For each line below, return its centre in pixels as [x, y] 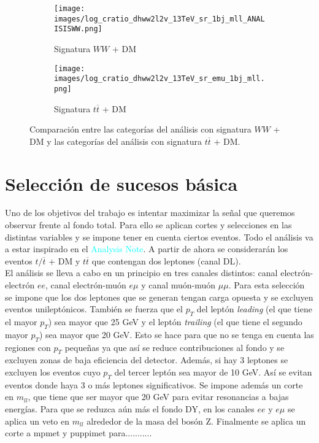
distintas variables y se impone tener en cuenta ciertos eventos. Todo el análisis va [159, 237]
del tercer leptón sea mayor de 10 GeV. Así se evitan [213, 372]
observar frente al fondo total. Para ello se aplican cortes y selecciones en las [148, 225]
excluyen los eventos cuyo [53, 372]
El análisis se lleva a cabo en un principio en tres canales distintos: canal [141, 273]
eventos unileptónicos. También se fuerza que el [94, 309]
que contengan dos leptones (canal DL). [166, 260]
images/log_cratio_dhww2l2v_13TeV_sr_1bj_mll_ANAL [159, 19]
